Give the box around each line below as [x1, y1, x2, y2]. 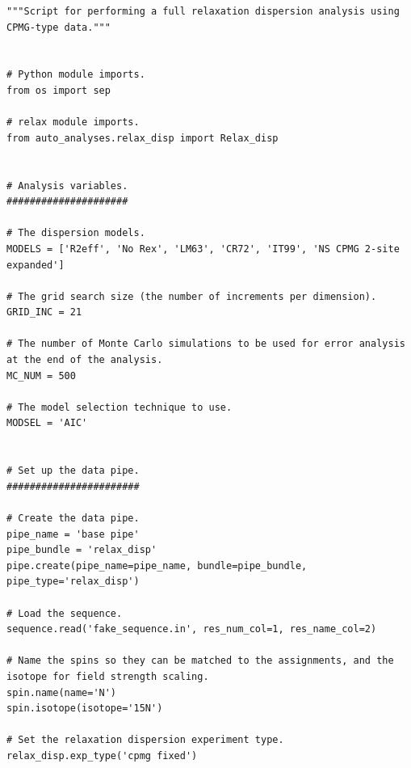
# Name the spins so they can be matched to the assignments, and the [6, 655, 394, 667]
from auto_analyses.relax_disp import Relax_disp [6, 132, 279, 144]
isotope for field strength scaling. [6, 670, 209, 682]
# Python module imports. [6, 69, 145, 81]
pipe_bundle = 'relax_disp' [6, 544, 157, 556]
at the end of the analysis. [6, 354, 163, 366]
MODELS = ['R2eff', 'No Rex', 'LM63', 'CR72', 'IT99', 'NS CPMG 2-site [6, 243, 400, 255]
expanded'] [6, 259, 65, 271]
